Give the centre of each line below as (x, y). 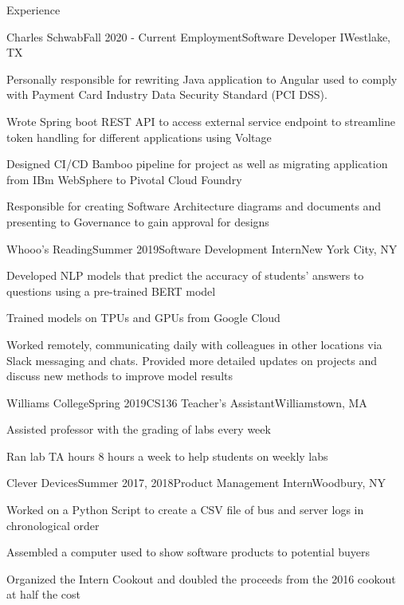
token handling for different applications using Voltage (139, 137)
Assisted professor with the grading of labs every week (139, 429)
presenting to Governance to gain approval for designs (138, 221)
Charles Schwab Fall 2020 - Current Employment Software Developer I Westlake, (199, 36)
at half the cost (44, 594)
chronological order (53, 525)
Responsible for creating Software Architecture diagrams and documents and (194, 206)
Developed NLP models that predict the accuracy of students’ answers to (185, 275)
